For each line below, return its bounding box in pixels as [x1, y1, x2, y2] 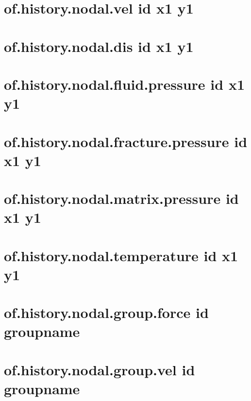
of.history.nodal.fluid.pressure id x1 [4, 74, 245, 94]
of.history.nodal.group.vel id [4, 359, 195, 379]
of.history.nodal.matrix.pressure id [4, 188, 239, 208]
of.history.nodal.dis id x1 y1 [4, 36, 194, 56]
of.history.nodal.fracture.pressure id [4, 131, 248, 151]
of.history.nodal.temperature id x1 [4, 245, 238, 265]
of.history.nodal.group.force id [4, 302, 209, 322]
